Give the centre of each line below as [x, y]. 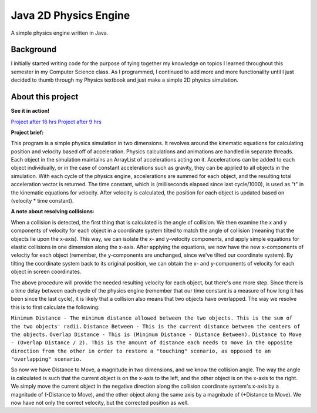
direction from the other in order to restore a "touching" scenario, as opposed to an [141, 351]
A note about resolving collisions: [53, 211]
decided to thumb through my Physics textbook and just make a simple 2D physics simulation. [125, 80]
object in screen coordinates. [46, 272]
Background [34, 50]
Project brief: [27, 132]
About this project [45, 97]
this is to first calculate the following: [55, 307]
